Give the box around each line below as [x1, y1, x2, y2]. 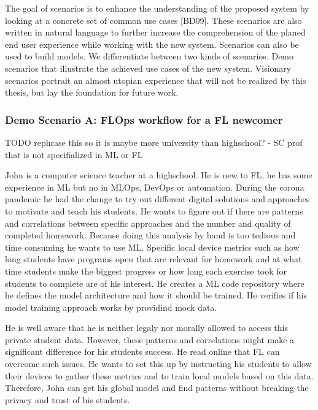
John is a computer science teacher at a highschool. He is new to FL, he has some [5, 169, 312, 181]
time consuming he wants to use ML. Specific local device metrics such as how [5, 240, 300, 253]
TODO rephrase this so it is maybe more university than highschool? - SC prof [5, 135, 303, 148]
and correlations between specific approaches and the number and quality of [5, 216, 291, 229]
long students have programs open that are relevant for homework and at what [5, 252, 302, 265]
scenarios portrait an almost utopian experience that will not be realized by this [5, 74, 306, 86]
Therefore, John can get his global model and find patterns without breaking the [5, 381, 309, 394]
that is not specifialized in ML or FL [5, 148, 143, 161]
